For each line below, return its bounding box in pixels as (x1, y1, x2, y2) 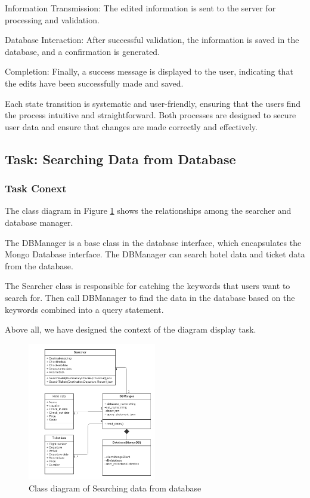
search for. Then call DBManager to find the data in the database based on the (5, 291, 295, 303)
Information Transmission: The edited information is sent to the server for (5, 2, 276, 14)
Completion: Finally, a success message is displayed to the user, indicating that (5, 65, 293, 78)
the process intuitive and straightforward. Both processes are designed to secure (5, 109, 296, 121)
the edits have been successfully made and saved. (5, 76, 184, 89)
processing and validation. (5, 13, 100, 26)
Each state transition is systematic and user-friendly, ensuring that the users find (5, 97, 301, 109)
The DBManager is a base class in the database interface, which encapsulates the (5, 236, 302, 248)
